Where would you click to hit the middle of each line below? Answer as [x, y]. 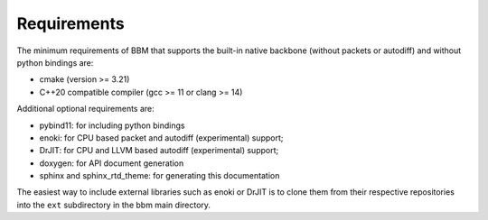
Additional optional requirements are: [86, 109]
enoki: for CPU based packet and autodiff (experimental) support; [161, 137]
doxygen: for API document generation [112, 163]
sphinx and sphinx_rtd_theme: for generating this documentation [160, 176]
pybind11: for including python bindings [112, 125]
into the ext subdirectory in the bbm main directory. [114, 205]
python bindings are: [55, 62]
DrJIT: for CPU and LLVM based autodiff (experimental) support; [159, 151]
